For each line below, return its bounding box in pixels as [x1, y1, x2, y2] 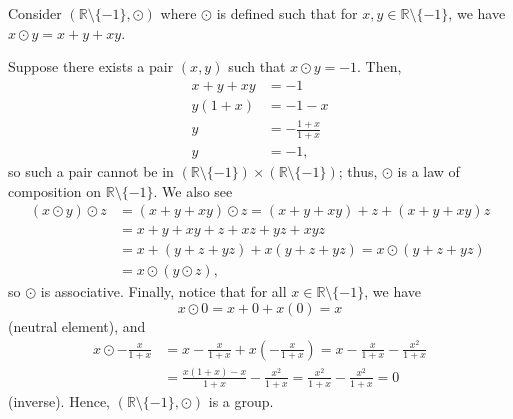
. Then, [357, 56, 402, 77]
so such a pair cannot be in [8, 161, 174, 182]
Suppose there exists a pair [8, 56, 174, 77]
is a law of [397, 161, 460, 182]
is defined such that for [216, 3, 358, 23]
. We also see [153, 180, 233, 201]
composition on [8, 180, 102, 201]
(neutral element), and [8, 315, 146, 336]
